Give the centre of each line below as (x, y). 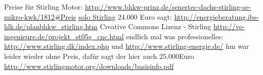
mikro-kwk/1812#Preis (40, 16)
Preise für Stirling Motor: (43, 7)
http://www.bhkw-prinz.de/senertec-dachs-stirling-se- (168, 7)
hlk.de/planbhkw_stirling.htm (51, 26)
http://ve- (229, 26)
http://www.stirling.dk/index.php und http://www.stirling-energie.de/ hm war (127, 46)
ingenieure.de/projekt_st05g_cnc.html (64, 36)
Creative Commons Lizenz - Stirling (156, 26)
